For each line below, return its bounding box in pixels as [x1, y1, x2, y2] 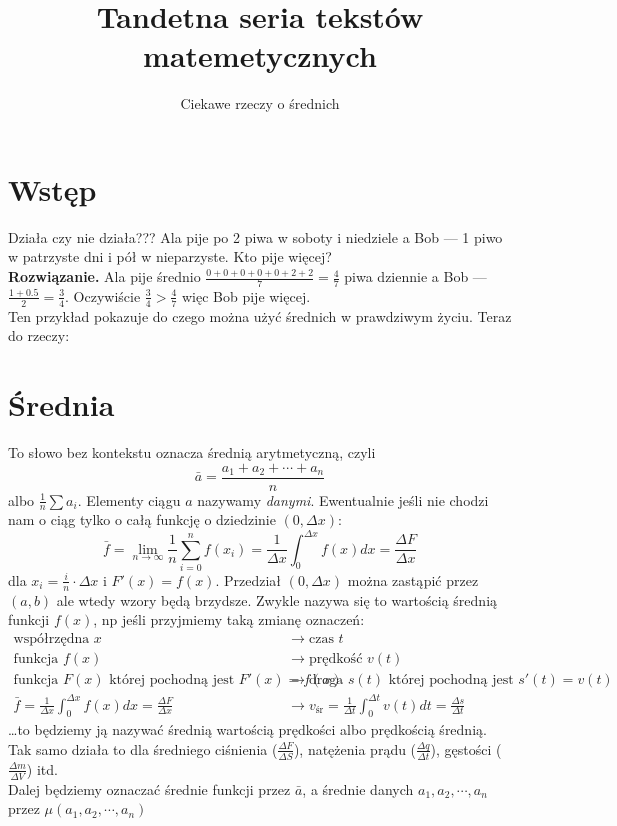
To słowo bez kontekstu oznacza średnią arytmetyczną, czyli [8, 442, 376, 462]
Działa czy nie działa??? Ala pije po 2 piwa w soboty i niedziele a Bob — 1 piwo [8, 226, 503, 247]
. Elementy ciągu [77, 489, 181, 510]
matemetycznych [143, 35, 377, 76]
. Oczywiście [65, 285, 141, 306]
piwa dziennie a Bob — [344, 266, 487, 287]
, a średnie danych [302, 778, 414, 799]
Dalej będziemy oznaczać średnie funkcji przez [8, 778, 291, 799]
